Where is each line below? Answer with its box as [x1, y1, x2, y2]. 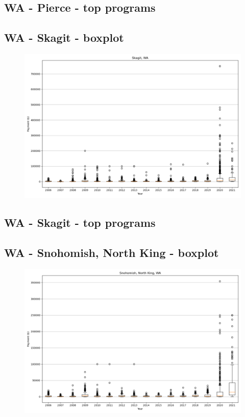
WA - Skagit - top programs [4, 215, 156, 230]
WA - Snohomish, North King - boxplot [4, 245, 219, 260]
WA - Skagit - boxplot [4, 30, 124, 45]
